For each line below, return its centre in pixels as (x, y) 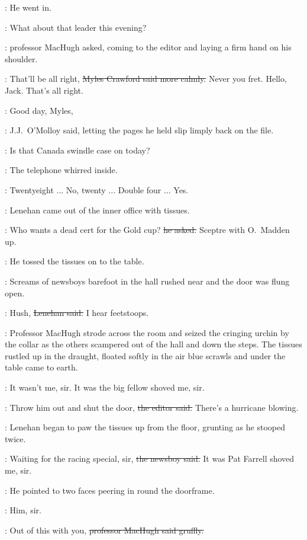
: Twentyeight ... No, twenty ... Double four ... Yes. (97, 189)
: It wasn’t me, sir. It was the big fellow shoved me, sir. (105, 387)
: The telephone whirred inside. (61, 170)
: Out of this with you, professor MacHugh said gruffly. (104, 530)
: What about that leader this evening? (76, 27)
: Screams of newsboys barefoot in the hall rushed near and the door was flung (147, 281)
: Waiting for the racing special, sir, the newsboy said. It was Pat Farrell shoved (150, 458)
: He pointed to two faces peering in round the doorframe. (110, 490)
